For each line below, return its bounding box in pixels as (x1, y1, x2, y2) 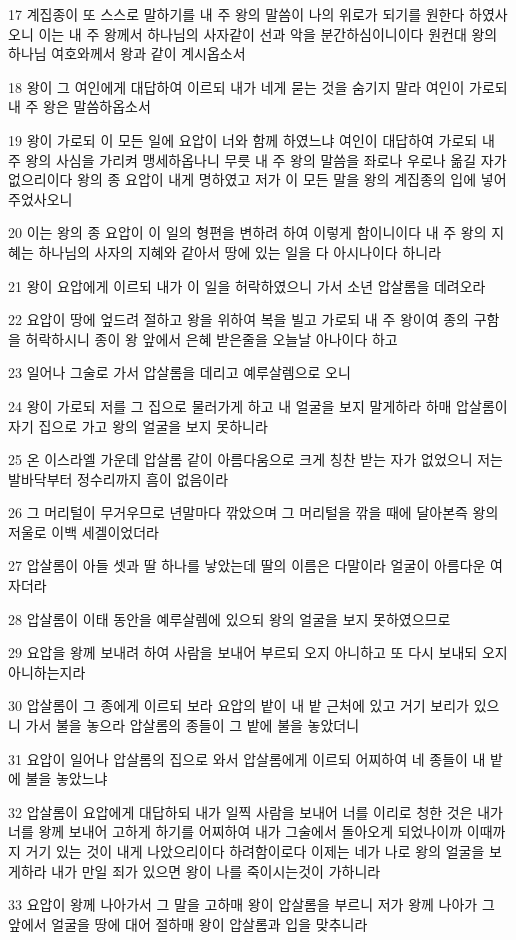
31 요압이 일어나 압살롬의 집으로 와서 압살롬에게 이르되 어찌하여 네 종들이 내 (8, 748, 486, 769)
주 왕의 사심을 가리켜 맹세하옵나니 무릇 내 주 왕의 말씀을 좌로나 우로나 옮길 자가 (8, 149, 507, 170)
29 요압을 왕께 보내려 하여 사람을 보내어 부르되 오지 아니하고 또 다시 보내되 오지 (8, 642, 508, 663)
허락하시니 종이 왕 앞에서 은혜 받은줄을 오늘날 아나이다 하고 (25, 328, 398, 349)
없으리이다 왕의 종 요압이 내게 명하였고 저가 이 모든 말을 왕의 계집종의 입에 (8, 169, 477, 190)
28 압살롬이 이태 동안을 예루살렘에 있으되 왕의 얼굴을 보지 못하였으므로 (8, 608, 451, 629)
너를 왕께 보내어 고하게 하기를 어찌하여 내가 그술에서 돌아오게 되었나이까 (8, 821, 463, 842)
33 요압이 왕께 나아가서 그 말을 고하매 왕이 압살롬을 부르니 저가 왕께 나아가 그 (8, 894, 495, 915)
